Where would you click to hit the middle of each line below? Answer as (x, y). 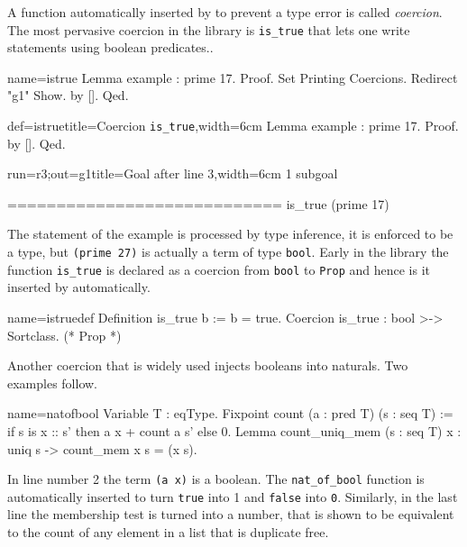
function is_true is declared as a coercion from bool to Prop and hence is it (219, 269)
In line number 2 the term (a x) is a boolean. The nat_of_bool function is (216, 479)
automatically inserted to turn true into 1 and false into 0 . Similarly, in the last (233, 496)
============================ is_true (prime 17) (198, 203)
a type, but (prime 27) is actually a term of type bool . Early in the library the (228, 252)
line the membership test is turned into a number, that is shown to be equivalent (231, 514)
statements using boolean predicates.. (110, 47)
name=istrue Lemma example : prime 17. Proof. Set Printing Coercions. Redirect (233, 77)
